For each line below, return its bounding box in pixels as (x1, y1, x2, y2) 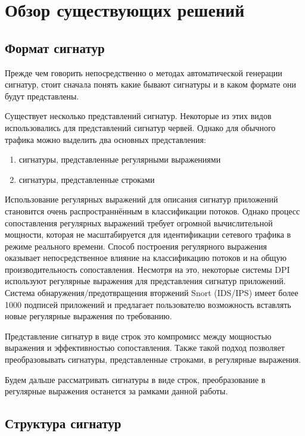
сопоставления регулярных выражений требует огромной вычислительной (5, 216, 273, 229)
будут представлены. (5, 89, 79, 102)
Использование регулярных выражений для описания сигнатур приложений (5, 193, 278, 205)
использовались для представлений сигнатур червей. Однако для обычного (5, 121, 276, 133)
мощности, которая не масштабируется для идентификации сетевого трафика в (5, 228, 291, 241)
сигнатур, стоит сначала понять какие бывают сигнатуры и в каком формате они (5, 78, 296, 91)
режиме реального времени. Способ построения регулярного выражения (5, 239, 267, 252)
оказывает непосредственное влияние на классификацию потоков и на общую (5, 251, 287, 264)
